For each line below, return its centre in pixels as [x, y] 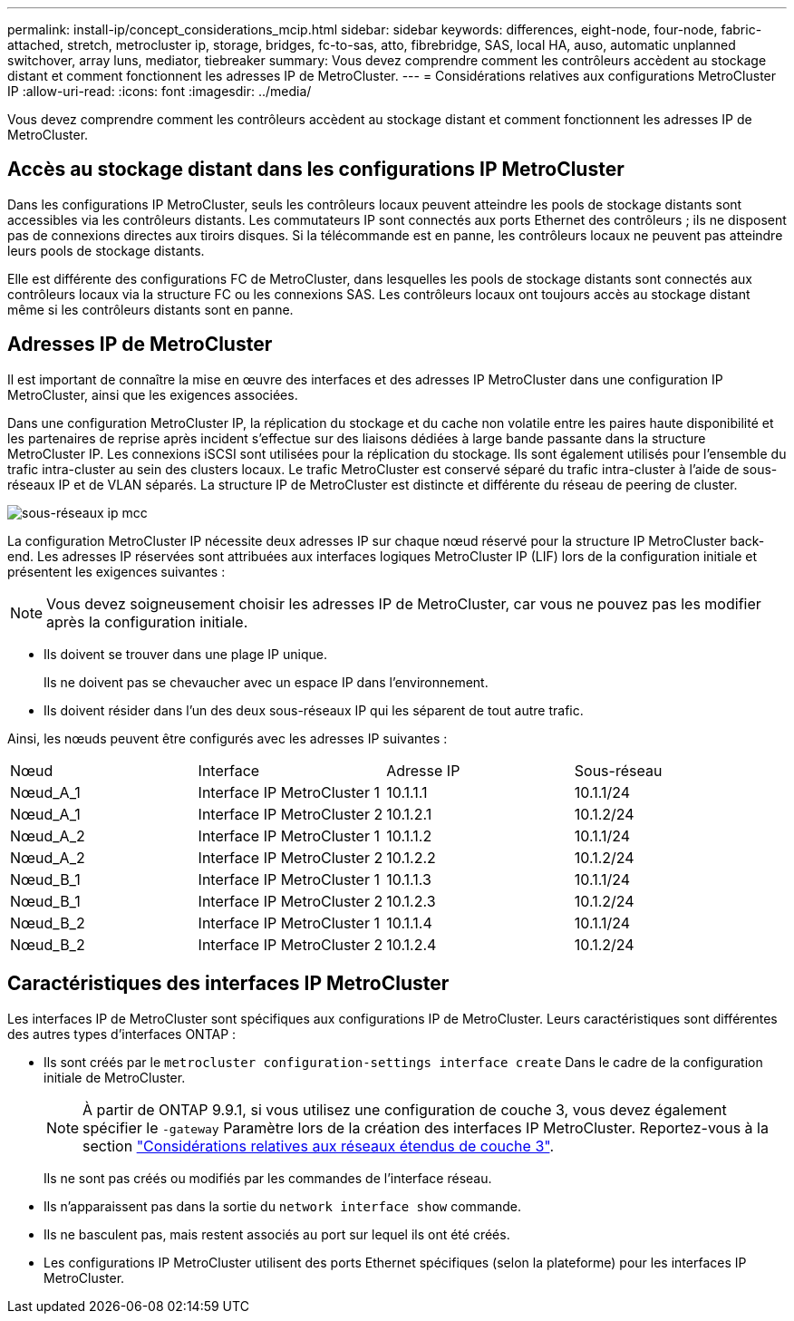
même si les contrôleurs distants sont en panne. [150, 309]
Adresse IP [423, 770]
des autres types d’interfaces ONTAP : [122, 1034]
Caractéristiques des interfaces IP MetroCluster [228, 984]
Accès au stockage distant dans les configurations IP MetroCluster [316, 170]
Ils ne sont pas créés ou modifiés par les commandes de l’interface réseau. [268, 1178]
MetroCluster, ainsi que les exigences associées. [153, 394]
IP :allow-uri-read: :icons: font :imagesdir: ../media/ [160, 91]
